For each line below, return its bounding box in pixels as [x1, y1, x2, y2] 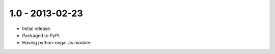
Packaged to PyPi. [22, 32, 61, 38]
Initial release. [22, 25, 51, 32]
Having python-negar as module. [22, 40, 92, 46]
